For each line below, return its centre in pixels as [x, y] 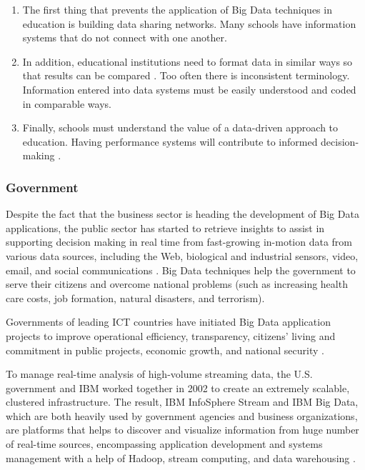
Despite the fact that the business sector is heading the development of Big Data [182, 214]
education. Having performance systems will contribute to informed [170, 141]
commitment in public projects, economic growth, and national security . [165, 350]
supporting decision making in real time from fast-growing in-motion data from [179, 242]
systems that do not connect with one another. [125, 37]
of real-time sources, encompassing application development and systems [164, 444]
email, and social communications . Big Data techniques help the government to [181, 270]
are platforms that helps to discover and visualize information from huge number [182, 430]
